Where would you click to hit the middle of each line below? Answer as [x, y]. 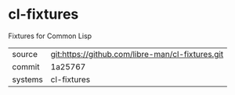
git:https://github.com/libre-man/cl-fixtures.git [137, 54]
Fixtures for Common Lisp [50, 36]
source [25, 54]
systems [27, 79]
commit [26, 66]
